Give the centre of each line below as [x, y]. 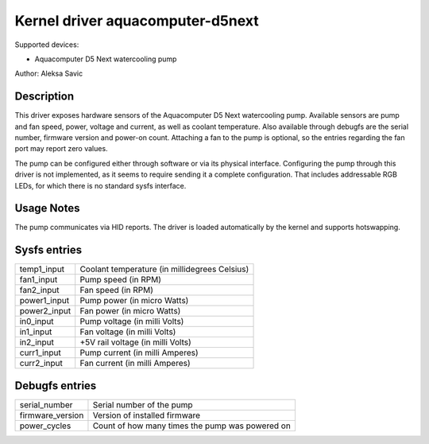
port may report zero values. [61, 149]
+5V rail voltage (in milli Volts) [136, 342]
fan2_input [39, 290]
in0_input [37, 321]
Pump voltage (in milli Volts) [132, 321]
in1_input [36, 332]
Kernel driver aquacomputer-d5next [137, 21]
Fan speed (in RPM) [117, 290]
